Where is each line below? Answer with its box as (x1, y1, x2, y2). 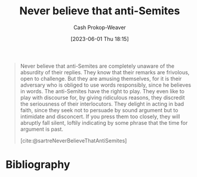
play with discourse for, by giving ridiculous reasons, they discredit (20, 94, 186, 101)
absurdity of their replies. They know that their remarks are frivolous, (20, 68, 190, 75)
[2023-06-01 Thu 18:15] (70, 35, 129, 42)
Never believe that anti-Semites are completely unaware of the (20, 62, 174, 69)
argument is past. (20, 125, 64, 132)
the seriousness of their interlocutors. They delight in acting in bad (20, 100, 184, 108)
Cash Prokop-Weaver (73, 24, 127, 31)
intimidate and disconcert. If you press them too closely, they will (20, 113, 180, 120)
